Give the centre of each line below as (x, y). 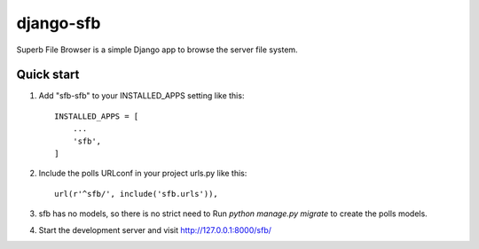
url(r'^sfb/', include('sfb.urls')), (137, 194)
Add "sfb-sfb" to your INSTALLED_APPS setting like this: (141, 96)
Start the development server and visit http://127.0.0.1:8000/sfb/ (155, 230)
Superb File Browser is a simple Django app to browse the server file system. (157, 50)
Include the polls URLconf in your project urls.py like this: (143, 174)
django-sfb (59, 23)
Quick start (48, 75)
